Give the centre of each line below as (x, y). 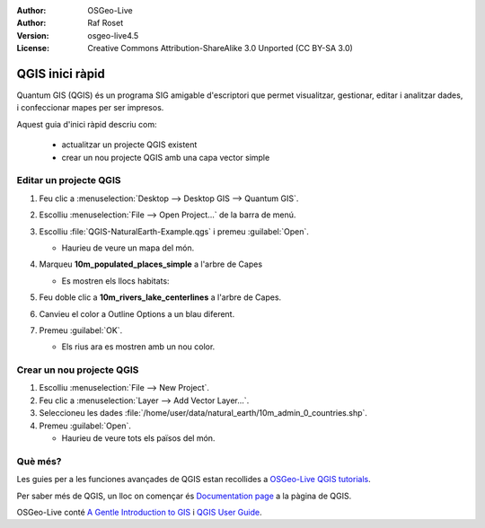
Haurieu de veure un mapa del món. (128, 248)
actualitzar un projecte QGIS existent (129, 145)
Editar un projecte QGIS (69, 180)
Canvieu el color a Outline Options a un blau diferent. (137, 313)
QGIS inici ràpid (61, 73)
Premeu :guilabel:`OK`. (81, 330)
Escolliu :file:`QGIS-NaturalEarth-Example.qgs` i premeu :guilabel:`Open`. (174, 231)
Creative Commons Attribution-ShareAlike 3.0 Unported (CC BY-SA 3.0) (220, 48)
